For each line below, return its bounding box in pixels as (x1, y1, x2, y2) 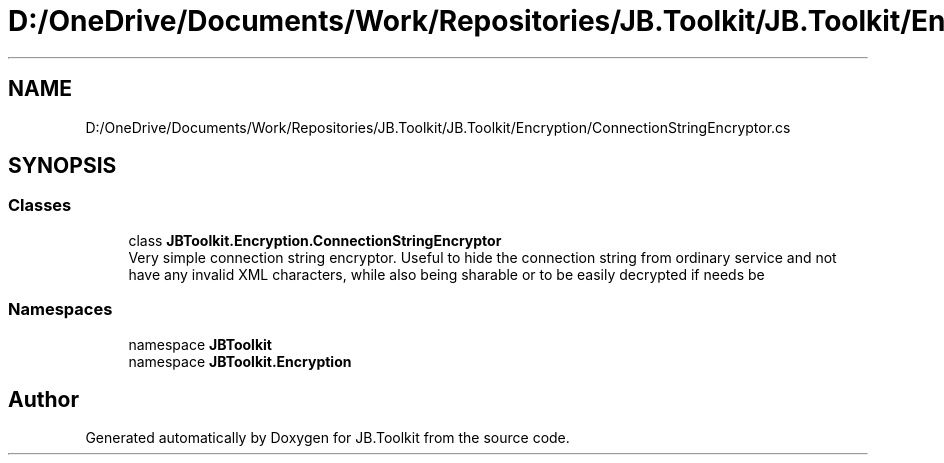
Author (8, 386, 79, 412)
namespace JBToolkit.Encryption (128, 352, 352, 370)
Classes (8, 195, 72, 216)
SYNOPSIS (8, 153, 117, 179)
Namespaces (8, 299, 113, 320)
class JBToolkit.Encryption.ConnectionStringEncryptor (128, 231, 502, 249)
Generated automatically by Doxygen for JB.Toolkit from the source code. (85, 429, 570, 447)
